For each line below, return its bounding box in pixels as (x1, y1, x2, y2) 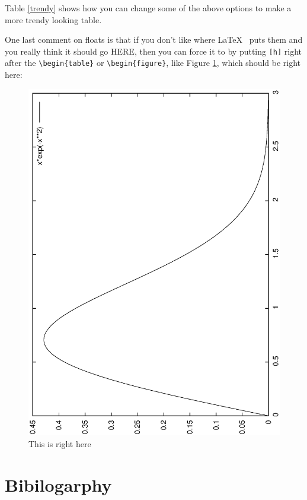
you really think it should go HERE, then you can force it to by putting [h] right (5, 45, 302, 57)
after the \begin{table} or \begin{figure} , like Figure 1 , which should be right (5, 56, 301, 69)
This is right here (28, 438, 91, 450)
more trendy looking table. (5, 13, 102, 26)
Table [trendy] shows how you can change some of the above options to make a (5, 2, 292, 14)
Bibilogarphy (5, 472, 112, 496)
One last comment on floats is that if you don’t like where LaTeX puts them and (5, 33, 303, 46)
